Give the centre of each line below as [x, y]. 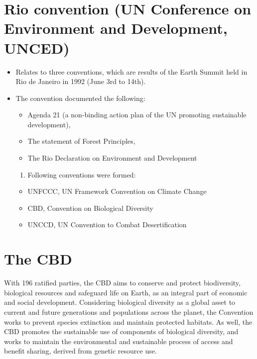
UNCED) [37, 47]
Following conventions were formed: [82, 174]
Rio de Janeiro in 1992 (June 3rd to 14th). [81, 81]
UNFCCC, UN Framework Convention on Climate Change [117, 191]
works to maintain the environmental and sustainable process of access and [119, 341]
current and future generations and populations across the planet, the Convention [129, 312]
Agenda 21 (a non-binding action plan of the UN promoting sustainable [137, 115]
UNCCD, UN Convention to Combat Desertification [107, 224]
